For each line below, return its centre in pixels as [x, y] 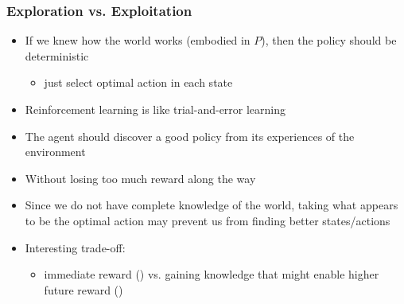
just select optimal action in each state [138, 82]
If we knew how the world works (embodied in [138, 40]
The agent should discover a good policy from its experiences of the [190, 136]
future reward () [84, 289]
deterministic [57, 55]
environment [55, 152]
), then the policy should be [329, 40]
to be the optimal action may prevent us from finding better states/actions [208, 220]
